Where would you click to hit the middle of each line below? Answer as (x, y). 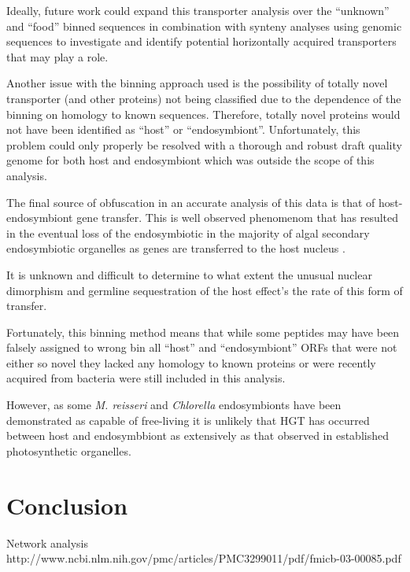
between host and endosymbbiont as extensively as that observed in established (198, 435)
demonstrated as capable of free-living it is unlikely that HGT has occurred (188, 420)
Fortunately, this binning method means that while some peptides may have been (203, 332)
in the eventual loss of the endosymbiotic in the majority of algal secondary (188, 232)
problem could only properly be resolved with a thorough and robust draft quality (204, 144)
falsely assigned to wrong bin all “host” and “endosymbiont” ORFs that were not (202, 347)
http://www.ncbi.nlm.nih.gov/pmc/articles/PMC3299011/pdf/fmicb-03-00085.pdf (204, 558)
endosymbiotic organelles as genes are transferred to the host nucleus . (176, 248)
